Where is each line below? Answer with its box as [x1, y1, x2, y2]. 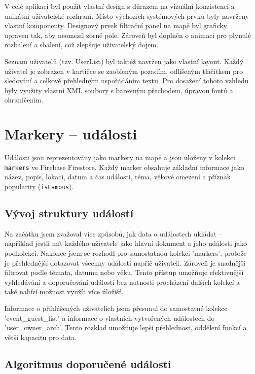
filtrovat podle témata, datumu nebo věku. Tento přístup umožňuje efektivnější [4, 267, 244, 277]
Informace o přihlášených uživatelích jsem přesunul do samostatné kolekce [4, 303, 227, 313]
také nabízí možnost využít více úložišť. [4, 286, 124, 297]
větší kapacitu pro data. [4, 332, 76, 342]
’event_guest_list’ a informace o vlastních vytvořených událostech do [4, 312, 215, 323]
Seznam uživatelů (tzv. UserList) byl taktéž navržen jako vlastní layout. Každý [4, 56, 244, 66]
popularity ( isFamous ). [4, 181, 74, 191]
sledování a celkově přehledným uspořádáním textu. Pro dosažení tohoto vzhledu [4, 75, 249, 86]
